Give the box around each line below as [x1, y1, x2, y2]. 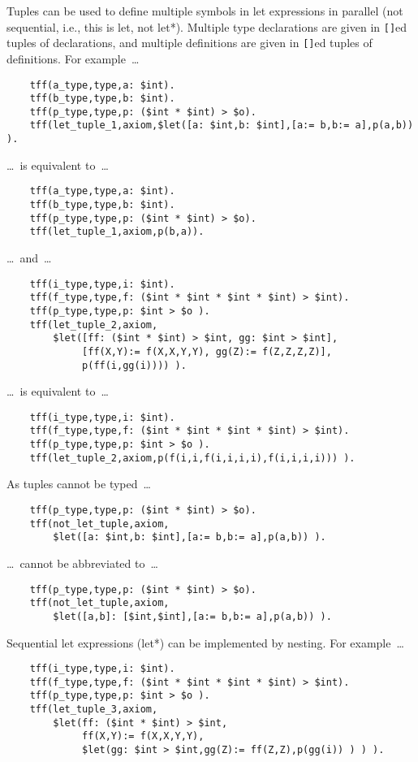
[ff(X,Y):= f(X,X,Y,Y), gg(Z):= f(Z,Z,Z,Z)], [82, 345, 332, 357]
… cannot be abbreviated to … [6, 554, 158, 571]
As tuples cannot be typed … [6, 475, 151, 492]
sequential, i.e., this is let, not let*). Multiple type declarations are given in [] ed [6, 18, 407, 35]
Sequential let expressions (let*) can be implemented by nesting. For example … [6, 634, 404, 651]
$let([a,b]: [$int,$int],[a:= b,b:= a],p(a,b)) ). [53, 610, 332, 622]
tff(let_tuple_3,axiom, [29, 704, 158, 716]
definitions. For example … [6, 50, 140, 67]
